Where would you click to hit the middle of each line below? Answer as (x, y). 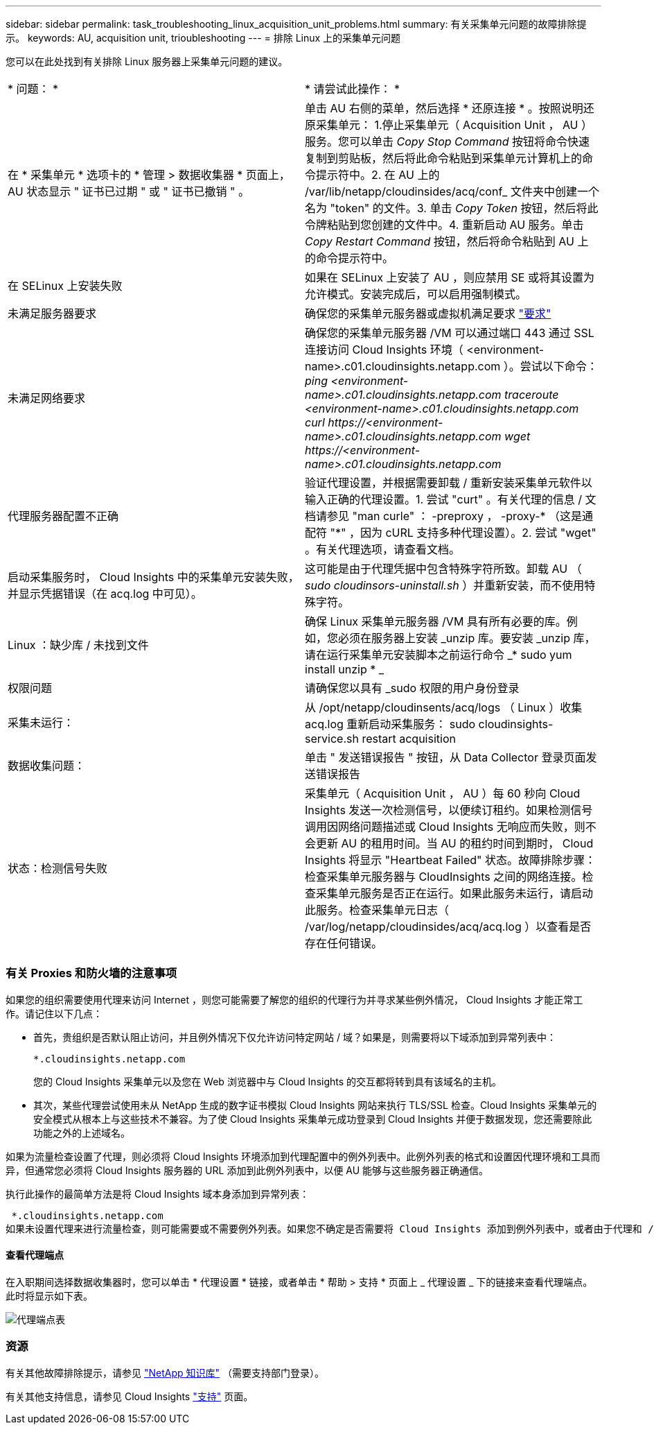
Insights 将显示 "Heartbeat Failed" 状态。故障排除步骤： (451, 860)
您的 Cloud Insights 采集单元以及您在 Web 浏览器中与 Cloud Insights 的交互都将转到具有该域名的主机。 (268, 1081)
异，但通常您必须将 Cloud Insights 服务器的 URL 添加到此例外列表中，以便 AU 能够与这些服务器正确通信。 (247, 1170)
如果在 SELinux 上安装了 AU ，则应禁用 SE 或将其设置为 (450, 277)
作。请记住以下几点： (54, 1013)
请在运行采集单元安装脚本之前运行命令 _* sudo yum (439, 655)
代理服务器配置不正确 (63, 516)
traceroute (532, 395)
